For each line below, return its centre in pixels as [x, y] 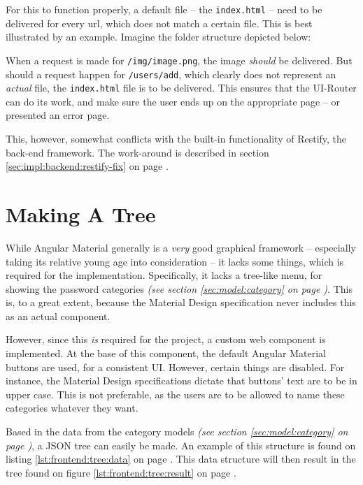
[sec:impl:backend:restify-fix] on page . [87, 166]
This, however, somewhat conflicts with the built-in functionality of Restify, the [176, 138]
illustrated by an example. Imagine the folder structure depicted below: [158, 37]
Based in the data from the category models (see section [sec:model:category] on [177, 432]
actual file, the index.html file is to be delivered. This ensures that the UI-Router [181, 88]
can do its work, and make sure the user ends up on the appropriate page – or [173, 101]
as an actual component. [58, 316]
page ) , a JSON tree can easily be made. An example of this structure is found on [181, 445]
